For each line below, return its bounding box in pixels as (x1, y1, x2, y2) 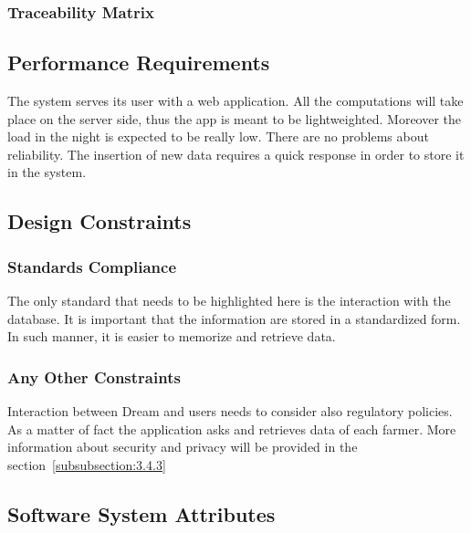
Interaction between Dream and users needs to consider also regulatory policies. (7, 402, 453, 421)
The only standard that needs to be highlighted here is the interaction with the (7, 291, 451, 310)
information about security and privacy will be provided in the (7, 437, 358, 456)
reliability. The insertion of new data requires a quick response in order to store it (7, 144, 465, 163)
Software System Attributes (7, 499, 276, 528)
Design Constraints (7, 207, 192, 235)
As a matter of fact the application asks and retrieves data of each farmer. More (7, 419, 456, 438)
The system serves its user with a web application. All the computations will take (7, 91, 464, 110)
